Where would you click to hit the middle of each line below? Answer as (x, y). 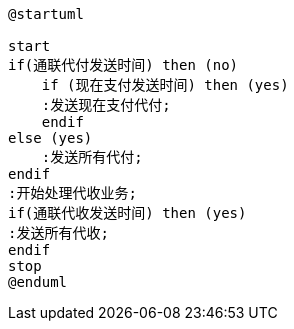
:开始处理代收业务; (72, 193)
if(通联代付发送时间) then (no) (123, 65)
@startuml (46, 14)
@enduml (38, 282)
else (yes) (50, 138)
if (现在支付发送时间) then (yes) (165, 85)
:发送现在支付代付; (106, 105)
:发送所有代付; (92, 157)
